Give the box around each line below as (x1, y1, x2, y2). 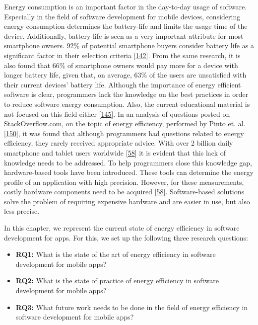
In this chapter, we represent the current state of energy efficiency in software (4, 223, 240, 233)
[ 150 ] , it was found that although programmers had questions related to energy (4, 128, 244, 138)
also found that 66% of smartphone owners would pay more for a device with (4, 60, 238, 70)
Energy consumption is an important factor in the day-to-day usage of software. (4, 1, 247, 11)
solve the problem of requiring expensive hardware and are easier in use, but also (4, 196, 250, 206)
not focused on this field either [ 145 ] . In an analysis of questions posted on (4, 108, 230, 119)
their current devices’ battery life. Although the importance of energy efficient (4, 79, 241, 89)
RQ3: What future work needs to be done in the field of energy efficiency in (15, 302, 248, 312)
